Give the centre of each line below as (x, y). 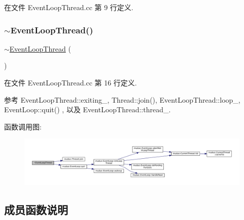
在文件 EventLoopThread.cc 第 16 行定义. (71, 82)
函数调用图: (23, 126)
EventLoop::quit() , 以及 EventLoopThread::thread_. (88, 109)
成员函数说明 (36, 210)
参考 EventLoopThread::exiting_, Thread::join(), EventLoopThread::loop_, (122, 99)
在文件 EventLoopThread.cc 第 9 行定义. (69, 7)
